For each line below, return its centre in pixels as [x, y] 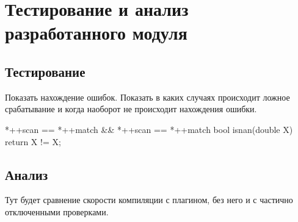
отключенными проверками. [57, 211]
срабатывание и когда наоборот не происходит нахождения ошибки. [131, 109]
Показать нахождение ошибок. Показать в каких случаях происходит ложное [147, 97]
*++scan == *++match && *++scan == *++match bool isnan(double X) [149, 129]
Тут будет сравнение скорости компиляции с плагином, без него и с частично [149, 200]
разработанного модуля [96, 33]
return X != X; [33, 141]
